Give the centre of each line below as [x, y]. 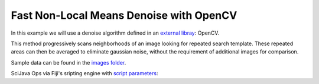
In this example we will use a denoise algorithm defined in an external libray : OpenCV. [115, 33]
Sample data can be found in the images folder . [69, 62]
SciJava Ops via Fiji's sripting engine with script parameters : [84, 73]
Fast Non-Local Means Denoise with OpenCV [124, 15]
